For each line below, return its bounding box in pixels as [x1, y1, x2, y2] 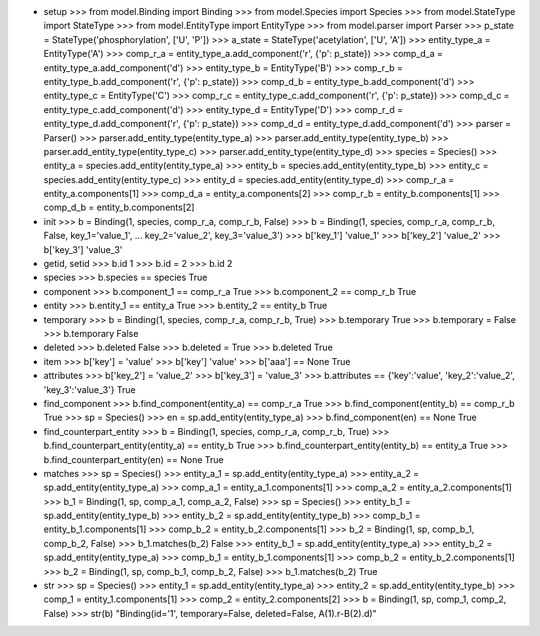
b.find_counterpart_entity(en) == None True [43, 453, 224, 465]
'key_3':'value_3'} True [43, 383, 136, 395]
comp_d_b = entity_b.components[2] [43, 201, 195, 214]
